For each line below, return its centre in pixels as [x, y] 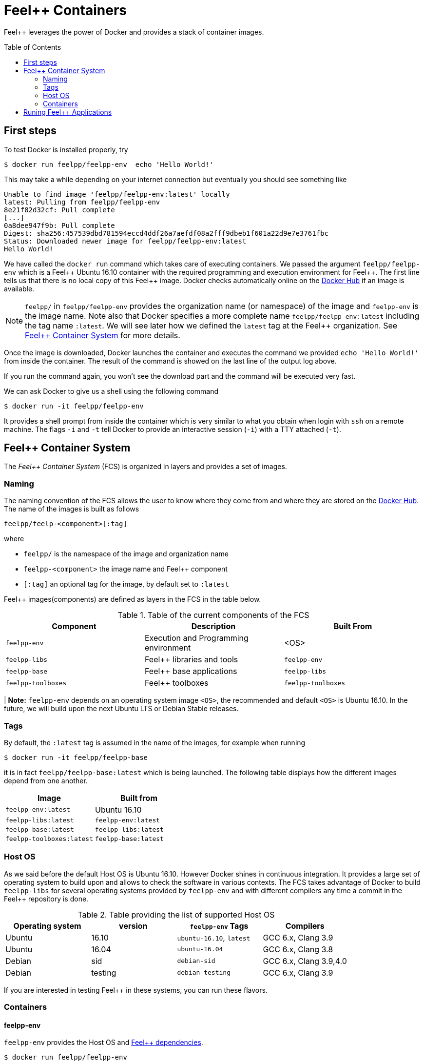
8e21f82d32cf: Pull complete [59, 210]
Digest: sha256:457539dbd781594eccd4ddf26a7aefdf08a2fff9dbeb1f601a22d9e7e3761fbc [166, 233]
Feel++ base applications [191, 671]
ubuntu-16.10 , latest [214, 937]
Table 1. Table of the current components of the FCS [213, 615]
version [133, 926]
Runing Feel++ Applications [68, 112]
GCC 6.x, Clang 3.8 [298, 949]
